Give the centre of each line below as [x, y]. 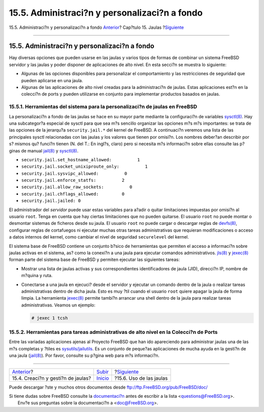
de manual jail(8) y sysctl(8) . [50, 151]
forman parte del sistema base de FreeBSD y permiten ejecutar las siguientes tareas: [94, 260]
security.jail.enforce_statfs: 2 [73, 180]
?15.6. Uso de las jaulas [141, 378]
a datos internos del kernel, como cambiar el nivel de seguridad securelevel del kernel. [99, 237]
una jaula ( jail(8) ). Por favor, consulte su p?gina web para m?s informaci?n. [84, 356]
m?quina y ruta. [37, 276]
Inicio [103, 378]
